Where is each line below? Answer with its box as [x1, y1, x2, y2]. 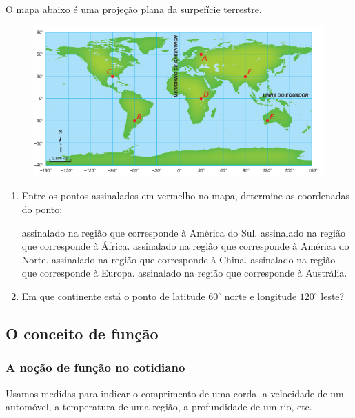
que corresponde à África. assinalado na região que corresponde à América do [21, 239, 349, 253]
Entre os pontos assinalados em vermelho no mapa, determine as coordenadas [21, 188, 350, 203]
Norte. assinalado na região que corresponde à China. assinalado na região [21, 252, 336, 266]
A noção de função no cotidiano [6, 359, 185, 376]
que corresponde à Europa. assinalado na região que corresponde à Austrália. [21, 266, 347, 280]
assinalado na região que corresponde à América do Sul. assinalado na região [21, 225, 345, 239]
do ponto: [21, 202, 63, 217]
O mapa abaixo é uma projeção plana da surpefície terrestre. [6, 2, 262, 16]
